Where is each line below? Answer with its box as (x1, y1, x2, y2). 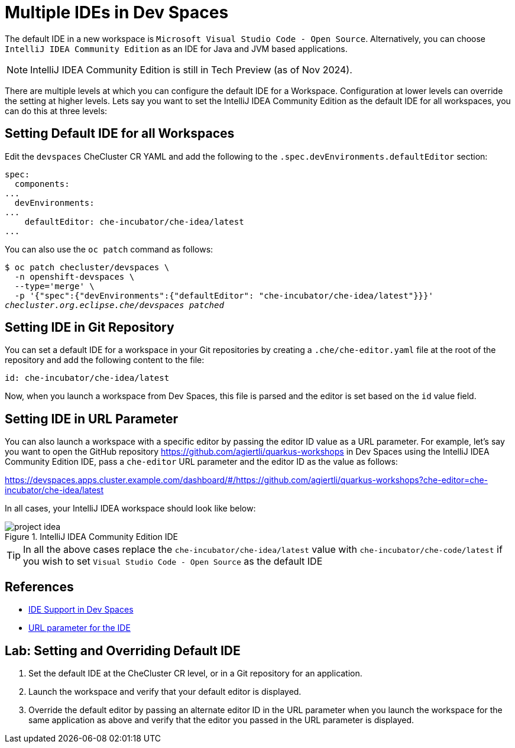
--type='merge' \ (14, 281, 95, 291)
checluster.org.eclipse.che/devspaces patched (5, 300, 224, 310)
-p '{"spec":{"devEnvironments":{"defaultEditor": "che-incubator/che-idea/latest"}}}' (14, 290, 433, 300)
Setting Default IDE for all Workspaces (5, 126, 235, 141)
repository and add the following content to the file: (5, 355, 205, 365)
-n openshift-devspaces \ (14, 271, 135, 281)
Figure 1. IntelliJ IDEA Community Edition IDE (5, 532, 178, 542)
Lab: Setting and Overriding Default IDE (5, 643, 241, 658)
